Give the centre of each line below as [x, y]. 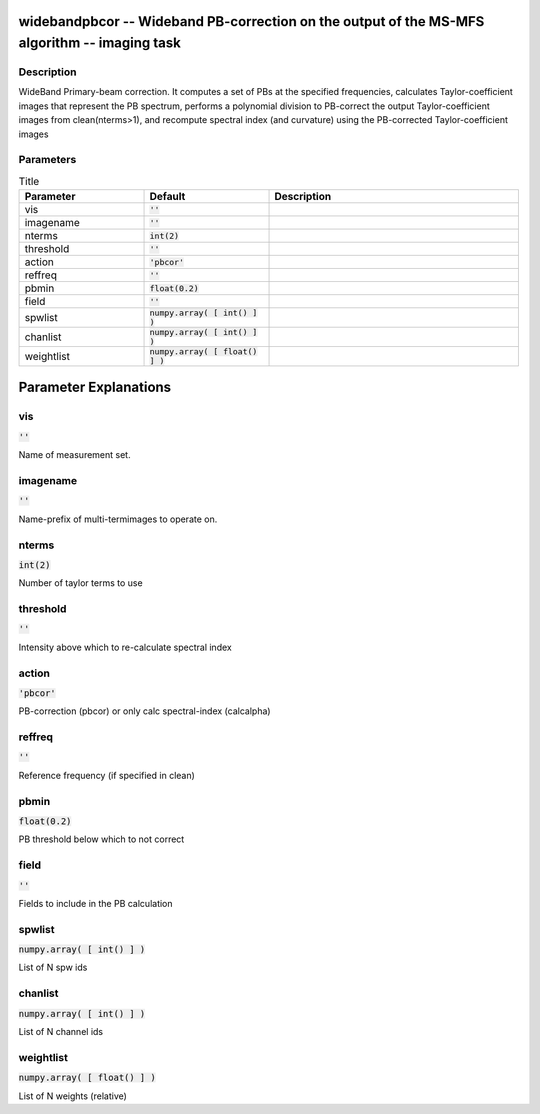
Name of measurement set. [74, 455]
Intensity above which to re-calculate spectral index [125, 647]
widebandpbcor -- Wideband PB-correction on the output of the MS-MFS [251, 21]
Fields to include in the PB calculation [96, 903]
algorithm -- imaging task [100, 43]
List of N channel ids [61, 1031]
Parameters [47, 160]
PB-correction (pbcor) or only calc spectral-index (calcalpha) [144, 711]
